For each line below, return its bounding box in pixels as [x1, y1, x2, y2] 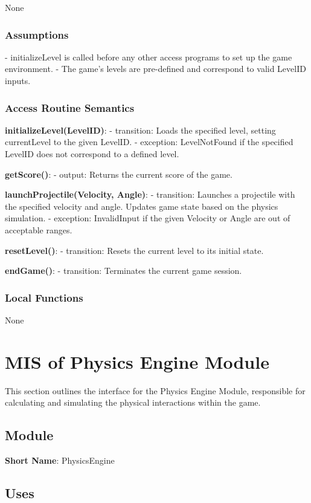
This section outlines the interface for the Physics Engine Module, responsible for [5, 384, 306, 397]
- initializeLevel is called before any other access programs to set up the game [5, 50, 292, 63]
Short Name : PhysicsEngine [5, 454, 115, 467]
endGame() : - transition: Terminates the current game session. [5, 264, 242, 277]
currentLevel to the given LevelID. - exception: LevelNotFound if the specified [5, 135, 293, 148]
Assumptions [5, 27, 69, 42]
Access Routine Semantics [5, 100, 135, 115]
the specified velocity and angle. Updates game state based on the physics [5, 200, 278, 212]
